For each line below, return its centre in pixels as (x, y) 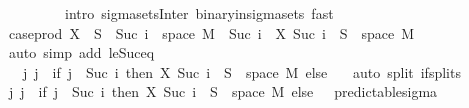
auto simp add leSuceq (81, 52)
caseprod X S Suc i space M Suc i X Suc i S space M (211, 32)
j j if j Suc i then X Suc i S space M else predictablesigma (223, 91)
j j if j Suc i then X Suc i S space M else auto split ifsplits (241, 71)
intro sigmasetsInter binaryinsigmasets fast (199, 13)
